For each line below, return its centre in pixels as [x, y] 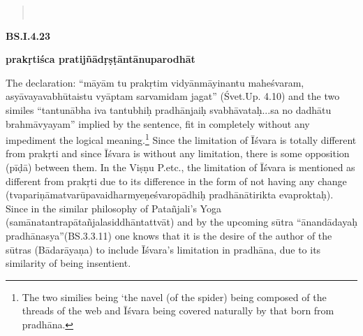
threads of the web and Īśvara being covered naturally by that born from [178, 311]
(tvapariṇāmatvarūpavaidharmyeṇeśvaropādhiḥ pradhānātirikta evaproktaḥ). [170, 195]
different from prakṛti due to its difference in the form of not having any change [176, 181]
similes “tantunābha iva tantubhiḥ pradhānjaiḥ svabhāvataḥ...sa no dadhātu [169, 109]
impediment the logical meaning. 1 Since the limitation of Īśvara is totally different [181, 139]
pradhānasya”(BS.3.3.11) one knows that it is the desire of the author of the [169, 235]
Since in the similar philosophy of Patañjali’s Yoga [113, 208]
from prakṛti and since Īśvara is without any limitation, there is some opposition [178, 153]
